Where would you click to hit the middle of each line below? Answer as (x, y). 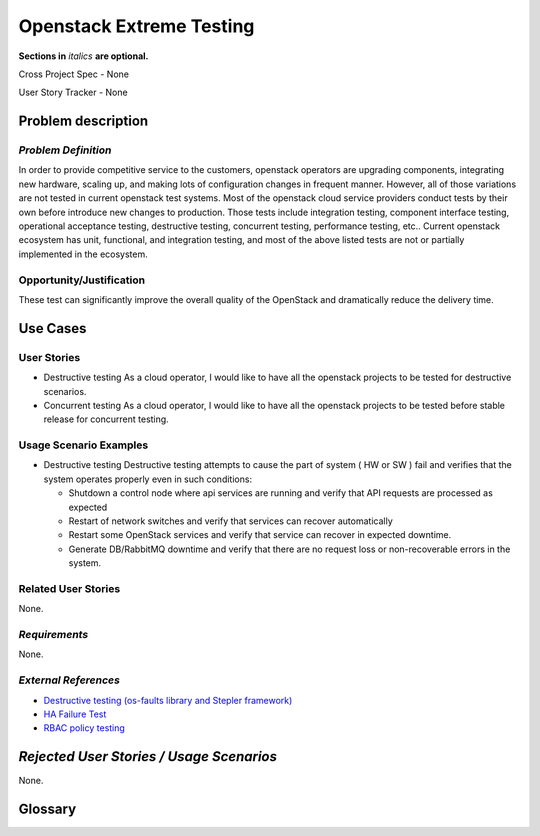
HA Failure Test (75, 714)
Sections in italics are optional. (83, 56)
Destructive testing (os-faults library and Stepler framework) (168, 700)
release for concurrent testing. (106, 419)
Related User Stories (69, 588)
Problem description (83, 121)
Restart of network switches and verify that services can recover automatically (231, 521)
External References (69, 680)
